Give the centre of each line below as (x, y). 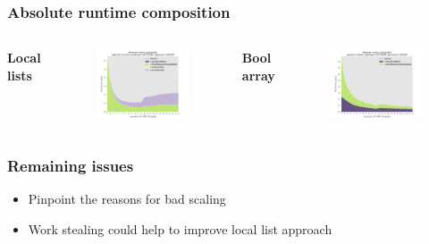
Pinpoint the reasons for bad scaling (127, 199)
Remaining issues (71, 166)
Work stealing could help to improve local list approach (180, 229)
